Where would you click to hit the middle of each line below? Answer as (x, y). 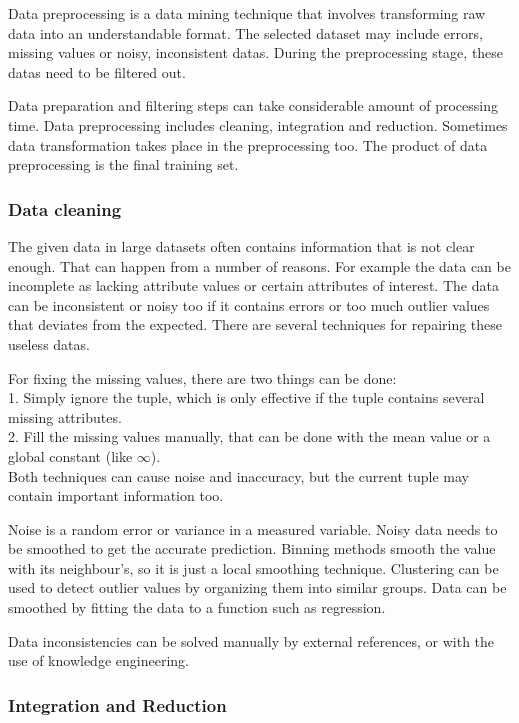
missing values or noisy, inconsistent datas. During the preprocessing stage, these (256, 52)
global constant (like (70, 455)
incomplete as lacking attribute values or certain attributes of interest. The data (253, 285)
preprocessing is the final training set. (123, 164)
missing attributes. (65, 416)
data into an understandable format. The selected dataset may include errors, (245, 32)
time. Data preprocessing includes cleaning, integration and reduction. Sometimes (258, 124)
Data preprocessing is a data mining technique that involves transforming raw (247, 13)
